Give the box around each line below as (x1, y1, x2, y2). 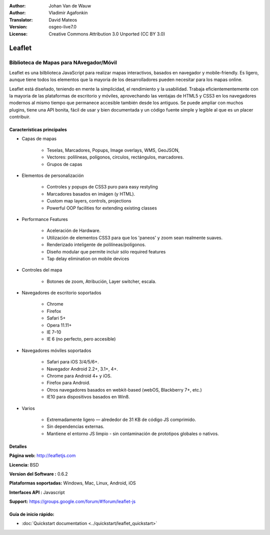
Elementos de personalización (21, 172, 84, 178)
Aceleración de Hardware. (46, 227, 101, 233)
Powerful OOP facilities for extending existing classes (46, 205, 157, 211)
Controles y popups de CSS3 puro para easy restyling (46, 184, 158, 190)
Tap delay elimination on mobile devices (46, 255, 129, 261)
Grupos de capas (46, 161, 82, 167)
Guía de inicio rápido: (9, 511, 54, 517)
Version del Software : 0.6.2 (9, 470, 68, 477)
